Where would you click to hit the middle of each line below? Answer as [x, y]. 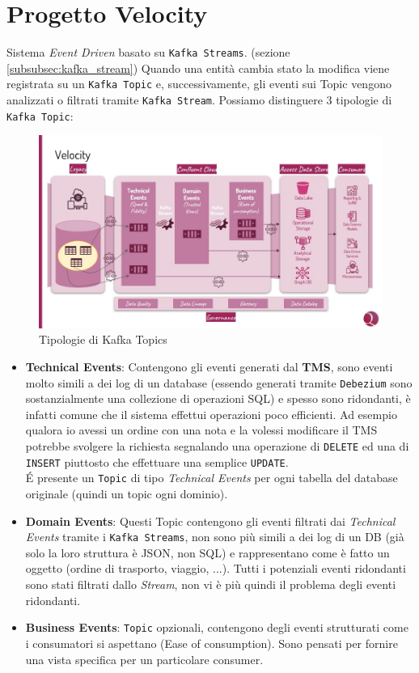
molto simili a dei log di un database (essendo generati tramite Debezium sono [219, 382]
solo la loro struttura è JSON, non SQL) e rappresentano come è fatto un [207, 552]
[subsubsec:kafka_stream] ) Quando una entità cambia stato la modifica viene [198, 68]
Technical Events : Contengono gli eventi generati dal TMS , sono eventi [209, 367]
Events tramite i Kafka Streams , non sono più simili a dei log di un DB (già [215, 537]
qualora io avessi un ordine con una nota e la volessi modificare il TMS [201, 430]
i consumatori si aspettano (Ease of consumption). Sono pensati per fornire [212, 643]
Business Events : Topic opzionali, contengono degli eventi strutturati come [217, 627]
